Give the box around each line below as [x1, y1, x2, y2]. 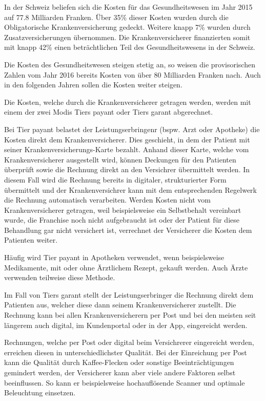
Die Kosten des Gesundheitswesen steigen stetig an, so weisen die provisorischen [4, 59, 255, 69]
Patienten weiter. [4, 234, 58, 245]
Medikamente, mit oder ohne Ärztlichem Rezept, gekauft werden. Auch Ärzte [4, 262, 248, 272]
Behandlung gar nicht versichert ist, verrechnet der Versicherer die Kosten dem [4, 224, 252, 235]
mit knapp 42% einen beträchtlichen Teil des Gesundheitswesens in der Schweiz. [4, 42, 255, 52]
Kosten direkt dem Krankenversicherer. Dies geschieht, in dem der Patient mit [4, 134, 250, 144]
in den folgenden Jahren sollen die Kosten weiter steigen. [4, 79, 182, 90]
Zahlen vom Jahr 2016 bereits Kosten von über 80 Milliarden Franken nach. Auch [4, 69, 261, 80]
